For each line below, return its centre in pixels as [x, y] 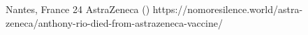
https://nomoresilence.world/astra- [228, 9]
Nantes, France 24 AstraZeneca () [78, 9]
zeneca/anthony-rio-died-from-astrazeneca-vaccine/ [114, 22]
